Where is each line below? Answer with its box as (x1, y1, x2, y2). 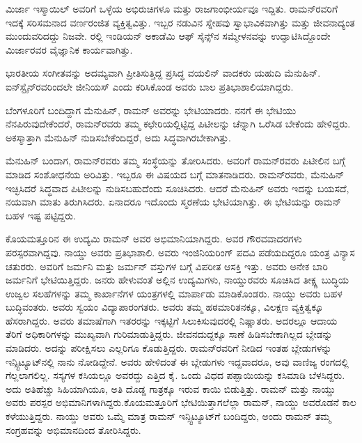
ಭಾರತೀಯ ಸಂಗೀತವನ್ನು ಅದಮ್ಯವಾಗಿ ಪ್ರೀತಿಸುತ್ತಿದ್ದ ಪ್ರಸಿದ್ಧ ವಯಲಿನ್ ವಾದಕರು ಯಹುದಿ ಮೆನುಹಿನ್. (6, 65, 321, 80)
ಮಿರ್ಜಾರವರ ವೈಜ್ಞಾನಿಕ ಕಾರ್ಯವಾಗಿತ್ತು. (6, 42, 133, 56)
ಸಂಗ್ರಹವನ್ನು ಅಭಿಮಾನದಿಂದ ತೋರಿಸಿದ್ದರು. (6, 422, 141, 437)
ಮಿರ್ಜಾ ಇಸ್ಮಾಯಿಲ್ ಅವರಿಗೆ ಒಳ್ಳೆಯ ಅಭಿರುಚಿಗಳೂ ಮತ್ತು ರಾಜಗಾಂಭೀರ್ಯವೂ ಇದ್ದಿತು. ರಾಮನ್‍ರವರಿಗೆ (6, 1, 338, 15)
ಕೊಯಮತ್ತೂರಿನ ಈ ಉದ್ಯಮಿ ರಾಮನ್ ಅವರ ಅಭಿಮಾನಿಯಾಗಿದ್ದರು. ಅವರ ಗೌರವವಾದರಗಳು (6, 231, 302, 246)
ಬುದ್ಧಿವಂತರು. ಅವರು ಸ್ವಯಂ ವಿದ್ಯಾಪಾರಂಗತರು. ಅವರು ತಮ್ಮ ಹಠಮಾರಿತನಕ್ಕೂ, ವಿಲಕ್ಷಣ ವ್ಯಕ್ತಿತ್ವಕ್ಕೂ (6, 300, 324, 314)
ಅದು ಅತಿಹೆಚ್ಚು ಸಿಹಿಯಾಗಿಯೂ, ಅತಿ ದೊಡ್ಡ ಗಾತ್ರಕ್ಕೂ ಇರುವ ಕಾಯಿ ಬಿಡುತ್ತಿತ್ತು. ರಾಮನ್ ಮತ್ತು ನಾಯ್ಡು (6, 381, 336, 396)
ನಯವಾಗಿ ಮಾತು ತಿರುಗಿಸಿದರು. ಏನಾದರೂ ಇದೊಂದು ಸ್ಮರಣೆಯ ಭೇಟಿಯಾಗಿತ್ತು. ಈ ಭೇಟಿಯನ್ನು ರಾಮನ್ (6, 194, 341, 209)
